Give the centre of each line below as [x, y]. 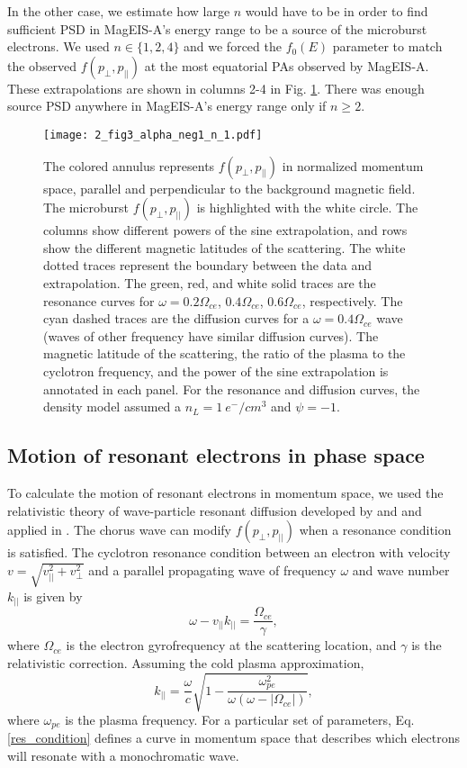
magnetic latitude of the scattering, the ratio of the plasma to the [225, 353]
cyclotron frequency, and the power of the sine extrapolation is [216, 370]
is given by [53, 596]
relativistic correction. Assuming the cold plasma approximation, [186, 662]
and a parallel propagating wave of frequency [212, 569]
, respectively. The [352, 300]
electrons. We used [58, 46]
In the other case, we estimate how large [119, 11]
